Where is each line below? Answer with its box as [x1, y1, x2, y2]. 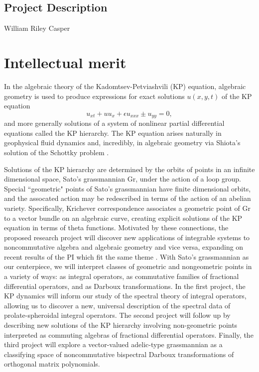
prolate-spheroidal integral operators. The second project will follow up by [4, 310, 231, 320]
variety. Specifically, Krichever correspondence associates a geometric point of [4, 202, 240, 213]
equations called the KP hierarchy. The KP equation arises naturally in [4, 127, 222, 138]
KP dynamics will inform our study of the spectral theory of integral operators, [4, 290, 247, 301]
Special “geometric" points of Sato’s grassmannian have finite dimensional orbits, [4, 183, 251, 193]
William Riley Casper [4, 23, 70, 33]
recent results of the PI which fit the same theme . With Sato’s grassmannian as [4, 251, 249, 262]
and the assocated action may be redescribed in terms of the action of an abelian [4, 193, 251, 203]
